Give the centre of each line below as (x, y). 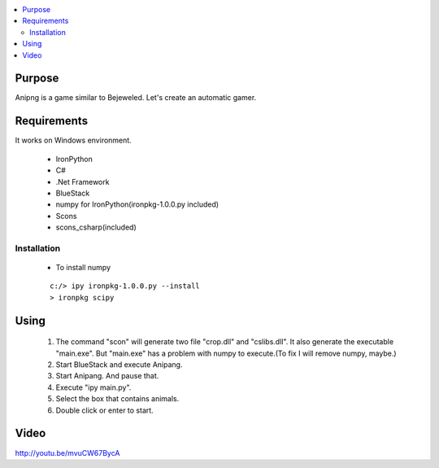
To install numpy (83, 268)
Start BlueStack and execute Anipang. (119, 365)
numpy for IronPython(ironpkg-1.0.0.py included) (137, 204)
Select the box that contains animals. (117, 399)
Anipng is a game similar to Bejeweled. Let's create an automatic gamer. (136, 98)
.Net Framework (83, 182)
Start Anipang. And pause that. (107, 376)
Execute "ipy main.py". (93, 387)
